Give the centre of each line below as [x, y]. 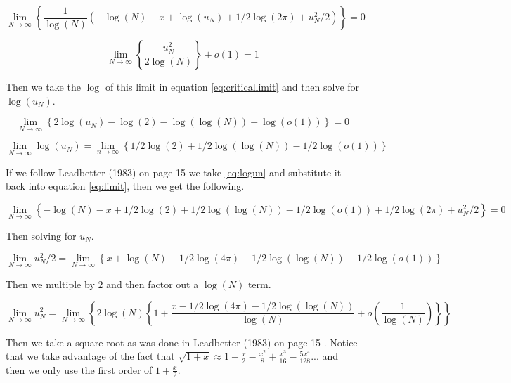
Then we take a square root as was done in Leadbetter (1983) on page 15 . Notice [182, 342]
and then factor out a [153, 284]
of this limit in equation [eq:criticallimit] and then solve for [232, 86]
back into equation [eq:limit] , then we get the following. [125, 186]
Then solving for [41, 236]
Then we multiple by [50, 284]
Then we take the [43, 86]
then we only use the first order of [79, 369]
